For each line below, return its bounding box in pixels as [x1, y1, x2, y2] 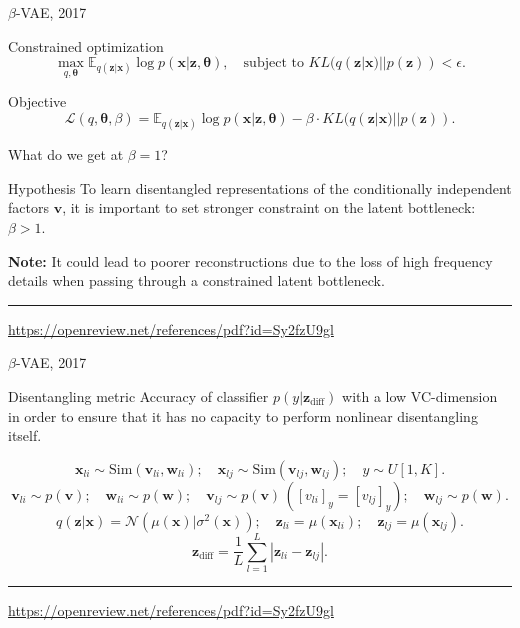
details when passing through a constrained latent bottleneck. [8, 270, 385, 291]
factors [8, 197, 49, 218]
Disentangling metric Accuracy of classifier [8, 385, 269, 406]
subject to [243, 56, 304, 71]
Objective [8, 91, 67, 112]
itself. [8, 425, 42, 446]
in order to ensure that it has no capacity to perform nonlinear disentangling [8, 405, 478, 426]
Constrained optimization [8, 35, 164, 56]
